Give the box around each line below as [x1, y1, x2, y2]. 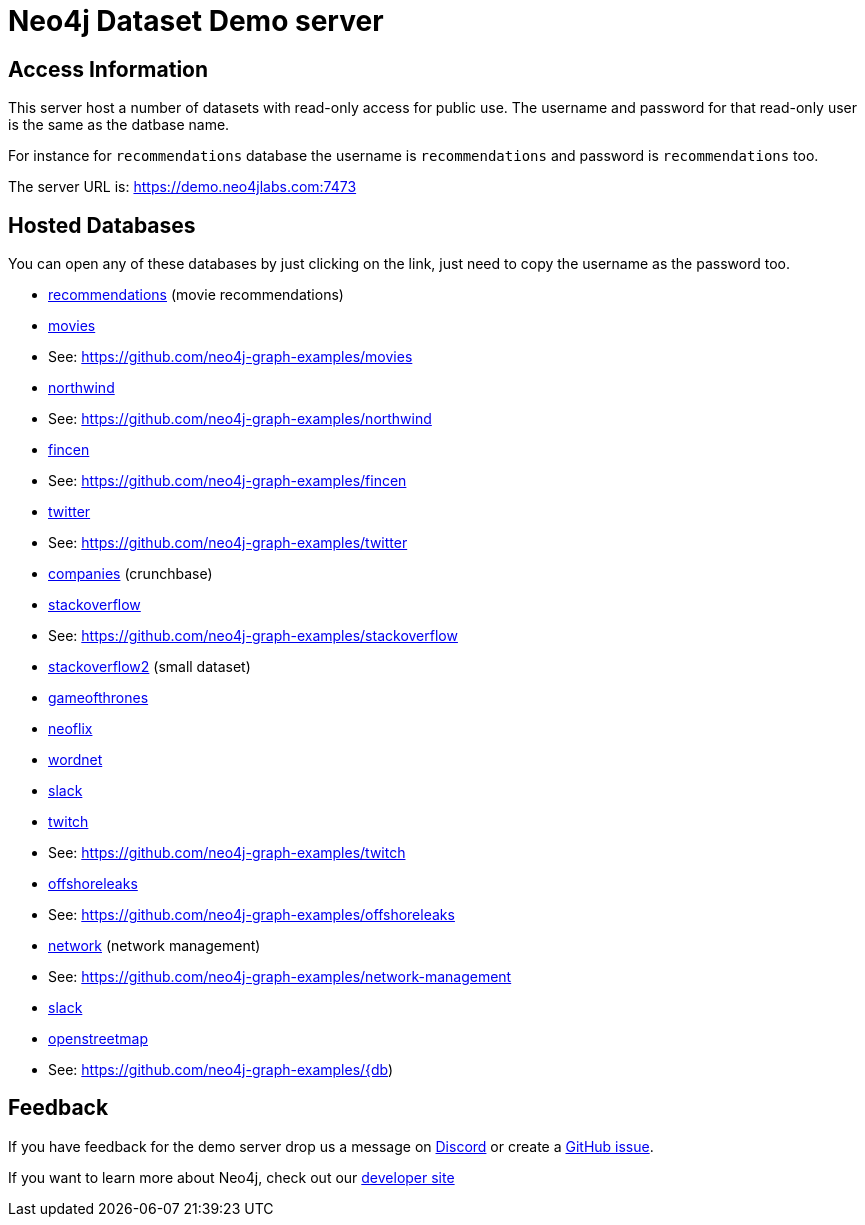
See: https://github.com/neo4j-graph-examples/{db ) [48, 1061, 394, 1079]
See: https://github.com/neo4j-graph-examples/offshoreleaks [48, 906, 455, 924]
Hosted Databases [8, 212, 196, 238]
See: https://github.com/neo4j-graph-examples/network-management [48, 968, 512, 986]
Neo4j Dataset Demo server [8, 4, 384, 38]
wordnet [48, 751, 103, 769]
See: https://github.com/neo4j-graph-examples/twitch [48, 844, 406, 862]
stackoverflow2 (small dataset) [48, 658, 251, 676]
